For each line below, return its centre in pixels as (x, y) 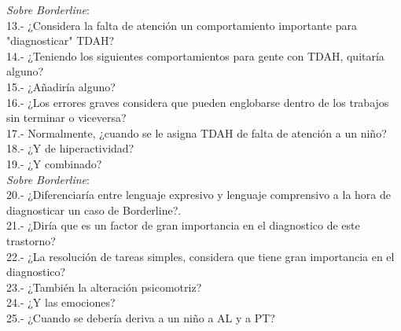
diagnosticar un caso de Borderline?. (94, 210)
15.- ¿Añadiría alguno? (61, 86)
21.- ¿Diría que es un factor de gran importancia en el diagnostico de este (183, 225)
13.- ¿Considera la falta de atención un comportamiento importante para (182, 25)
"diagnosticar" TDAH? (61, 40)
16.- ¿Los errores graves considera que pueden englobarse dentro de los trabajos (198, 102)
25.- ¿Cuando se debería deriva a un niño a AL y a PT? (141, 317)
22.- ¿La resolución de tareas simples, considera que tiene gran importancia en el (200, 256)
